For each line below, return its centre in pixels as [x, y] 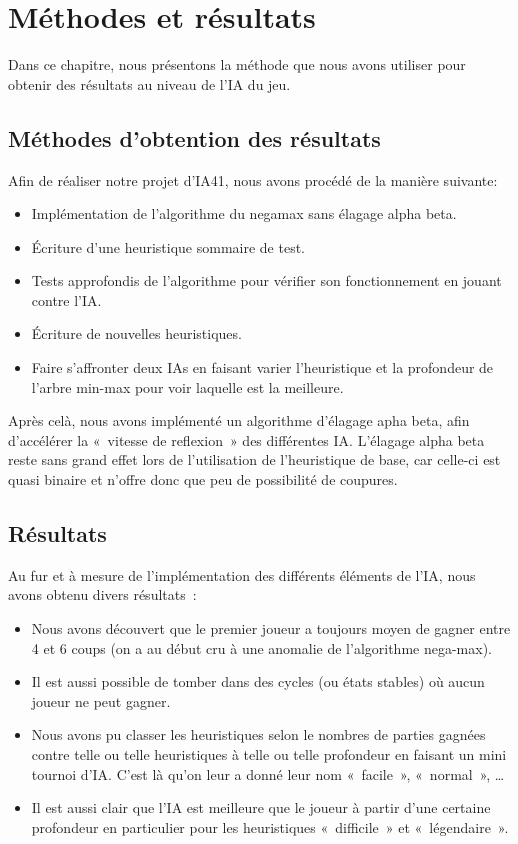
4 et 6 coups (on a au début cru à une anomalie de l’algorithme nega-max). [261, 647]
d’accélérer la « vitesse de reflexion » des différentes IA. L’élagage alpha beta [246, 439]
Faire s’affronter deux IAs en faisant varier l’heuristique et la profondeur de [262, 367]
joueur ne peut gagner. [101, 700]
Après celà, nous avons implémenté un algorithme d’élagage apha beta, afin [239, 420]
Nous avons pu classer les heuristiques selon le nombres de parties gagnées [258, 734]
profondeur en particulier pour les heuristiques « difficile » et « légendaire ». [270, 826]
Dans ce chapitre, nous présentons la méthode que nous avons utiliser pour [237, 64]
